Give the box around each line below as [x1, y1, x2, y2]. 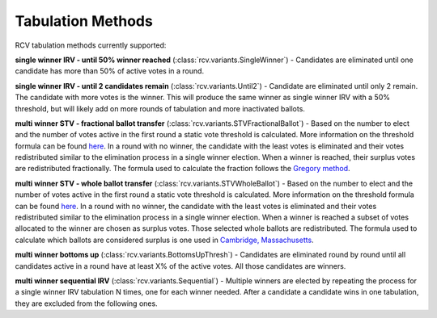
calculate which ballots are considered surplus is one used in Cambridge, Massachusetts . [15, 235, 315, 245]
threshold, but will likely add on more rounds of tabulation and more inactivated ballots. [15, 103, 305, 113]
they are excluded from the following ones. [15, 299, 158, 308]
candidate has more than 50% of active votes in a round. [15, 66, 205, 76]
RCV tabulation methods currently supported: [15, 40, 167, 50]
